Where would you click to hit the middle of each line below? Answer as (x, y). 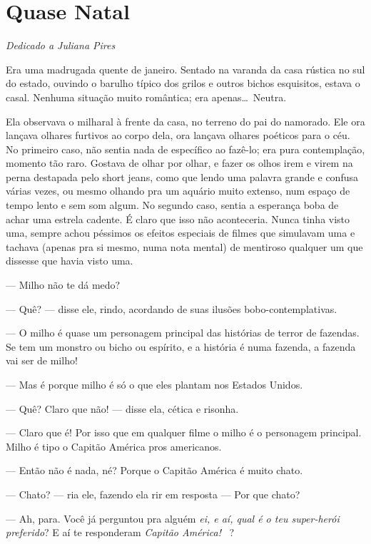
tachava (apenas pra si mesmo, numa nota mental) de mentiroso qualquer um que (184, 246)
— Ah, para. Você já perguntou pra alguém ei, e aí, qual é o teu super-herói (173, 518)
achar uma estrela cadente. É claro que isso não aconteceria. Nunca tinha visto (178, 219)
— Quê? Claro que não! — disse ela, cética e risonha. (122, 408)
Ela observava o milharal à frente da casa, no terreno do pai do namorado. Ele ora (185, 121)
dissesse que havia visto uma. (70, 261)
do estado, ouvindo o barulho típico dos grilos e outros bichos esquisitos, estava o (183, 83)
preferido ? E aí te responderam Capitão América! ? (120, 532)
